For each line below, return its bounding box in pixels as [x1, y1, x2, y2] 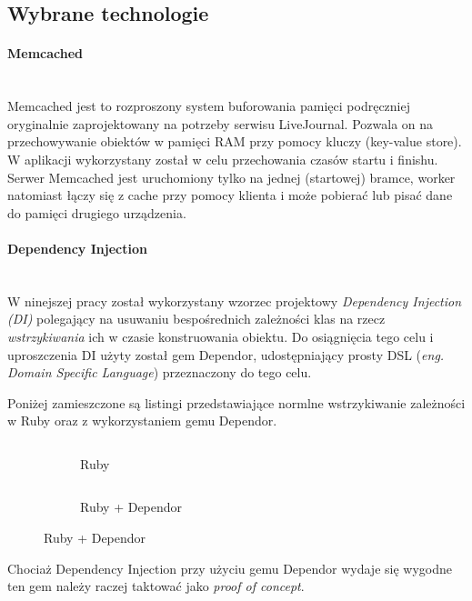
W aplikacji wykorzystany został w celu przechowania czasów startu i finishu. [7, 149, 438, 168]
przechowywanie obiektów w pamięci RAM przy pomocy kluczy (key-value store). [7, 132, 462, 151]
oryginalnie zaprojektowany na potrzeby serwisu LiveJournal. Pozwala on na [7, 114, 434, 133]
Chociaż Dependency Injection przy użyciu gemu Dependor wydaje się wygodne [7, 558, 452, 577]
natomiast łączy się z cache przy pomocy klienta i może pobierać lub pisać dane [7, 185, 453, 205]
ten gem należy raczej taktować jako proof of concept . [7, 576, 305, 596]
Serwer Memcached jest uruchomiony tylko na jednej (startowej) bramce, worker [7, 167, 456, 186]
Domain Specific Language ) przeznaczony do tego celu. [7, 363, 312, 382]
